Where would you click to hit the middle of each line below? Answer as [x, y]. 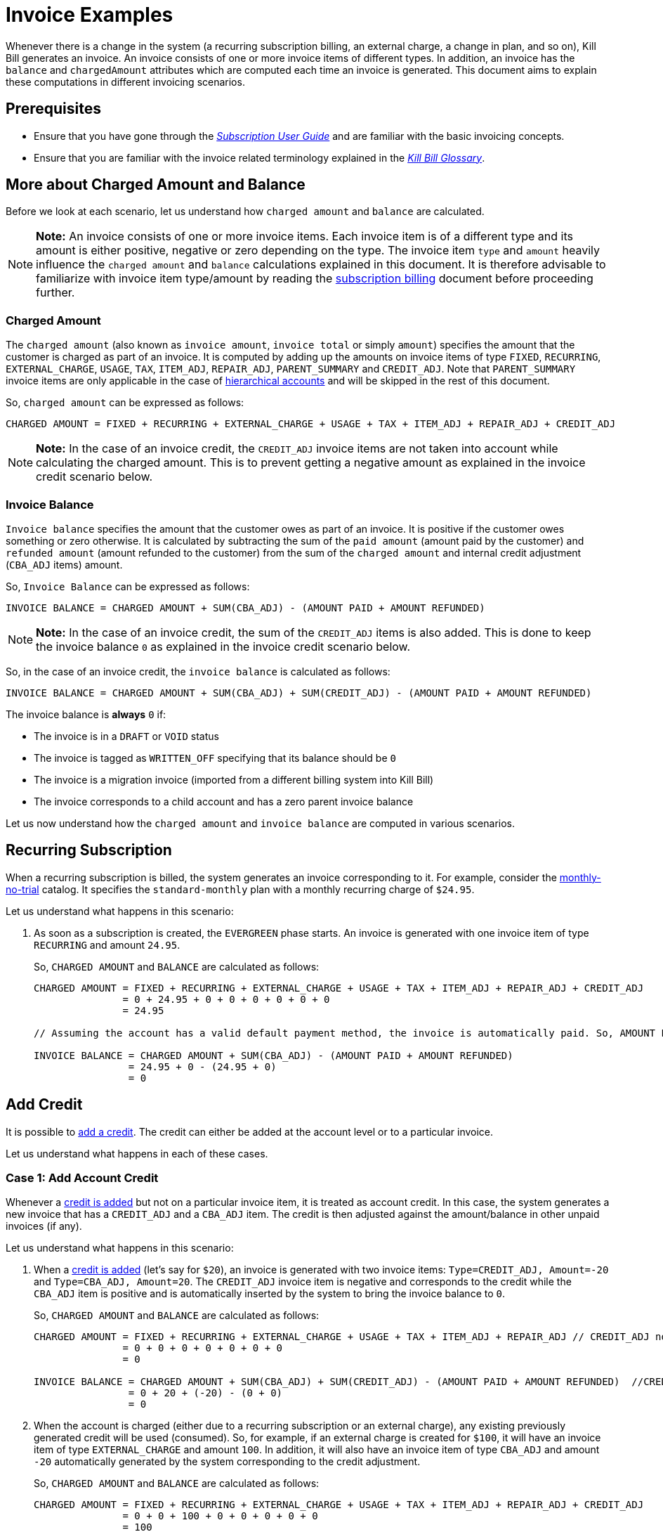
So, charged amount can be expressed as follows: [125, 403]
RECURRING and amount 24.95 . [107, 944]
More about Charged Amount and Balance [156, 185]
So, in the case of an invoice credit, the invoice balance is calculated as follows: [198, 671]
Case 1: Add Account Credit [82, 1178]
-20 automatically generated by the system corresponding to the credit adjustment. [227, 1462]
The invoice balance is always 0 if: [86, 714]
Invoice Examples [90, 15]
